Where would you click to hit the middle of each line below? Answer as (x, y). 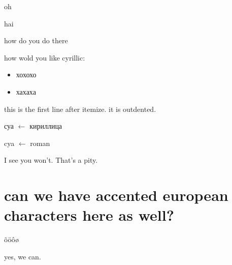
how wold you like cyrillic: (45, 57)
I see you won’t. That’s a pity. (51, 160)
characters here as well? (89, 215)
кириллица (46, 126)
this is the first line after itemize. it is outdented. (80, 109)
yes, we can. (23, 256)
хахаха (26, 91)
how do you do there (36, 40)
